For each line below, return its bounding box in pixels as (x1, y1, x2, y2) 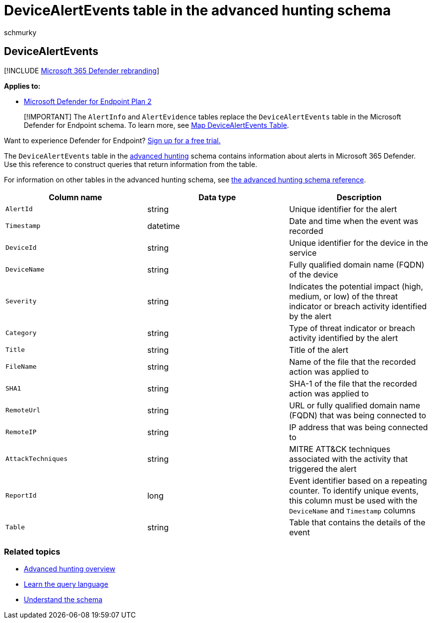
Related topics (4, 546, 61, 557)
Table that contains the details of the (289, 517, 426, 527)
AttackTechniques (5, 455, 68, 463)
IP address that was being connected (289, 422, 428, 432)
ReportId (5, 492, 37, 500)
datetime (147, 221, 180, 231)
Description (336, 192, 382, 202)
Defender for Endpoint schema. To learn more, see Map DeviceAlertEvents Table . (24, 120, 289, 129)
